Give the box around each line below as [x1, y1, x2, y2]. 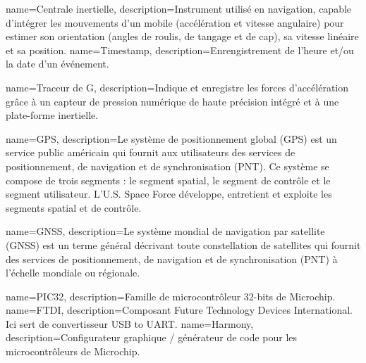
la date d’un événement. [6, 56, 109, 71]
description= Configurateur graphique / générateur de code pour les [6, 330, 298, 345]
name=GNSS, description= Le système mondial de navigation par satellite [6, 224, 325, 238]
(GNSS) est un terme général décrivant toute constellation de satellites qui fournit [6, 237, 361, 252]
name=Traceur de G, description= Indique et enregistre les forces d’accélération [6, 79, 349, 94]
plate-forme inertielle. [6, 108, 99, 122]
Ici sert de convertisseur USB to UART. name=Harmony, [6, 316, 254, 331]
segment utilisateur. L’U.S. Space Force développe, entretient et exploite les [6, 186, 332, 201]
